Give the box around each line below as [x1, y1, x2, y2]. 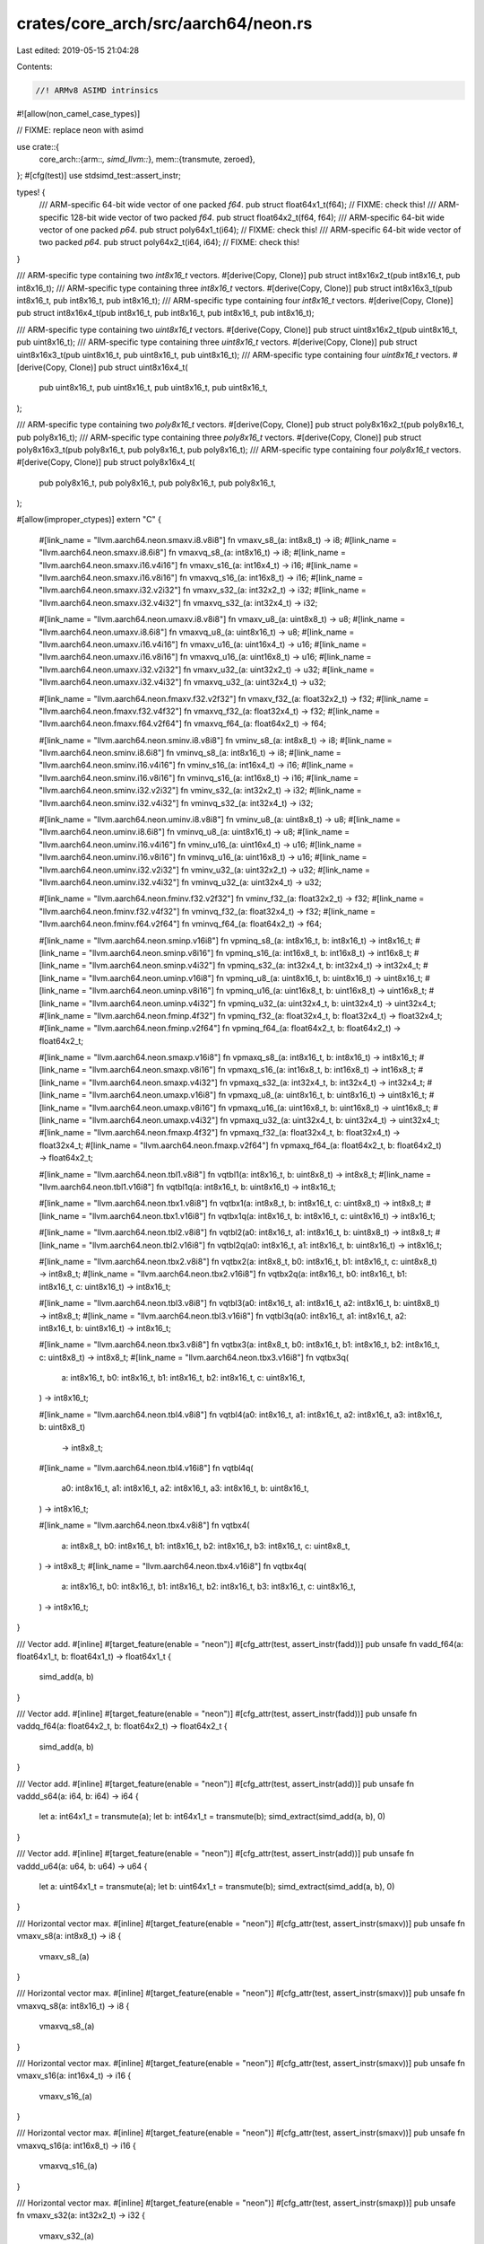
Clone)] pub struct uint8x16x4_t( [68, 362, 188, 373]
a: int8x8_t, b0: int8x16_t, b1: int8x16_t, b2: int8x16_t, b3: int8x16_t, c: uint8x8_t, [61, 1540, 350, 1551]
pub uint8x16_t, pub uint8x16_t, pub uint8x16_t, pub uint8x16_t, [39, 382, 268, 393]
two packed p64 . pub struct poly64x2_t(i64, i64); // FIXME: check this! [39, 237, 300, 248]
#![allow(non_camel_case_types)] [16, 108, 141, 118]
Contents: [16, 61, 53, 72]
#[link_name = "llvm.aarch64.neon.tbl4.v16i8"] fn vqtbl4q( [39, 1463, 255, 1474]
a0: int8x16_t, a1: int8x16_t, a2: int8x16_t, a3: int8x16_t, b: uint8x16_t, [61, 1483, 309, 1494]
